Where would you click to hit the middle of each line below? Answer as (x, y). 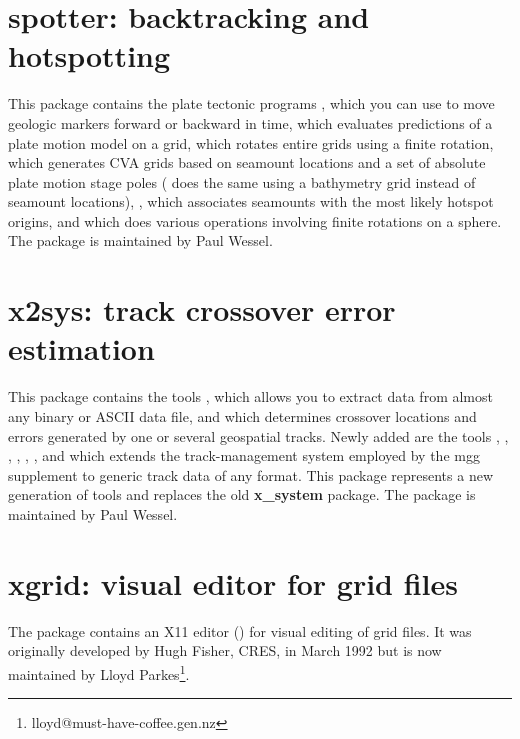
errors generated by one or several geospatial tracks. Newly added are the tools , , (258, 435)
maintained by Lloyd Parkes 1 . (99, 672)
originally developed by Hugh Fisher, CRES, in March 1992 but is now (225, 650)
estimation (81, 348)
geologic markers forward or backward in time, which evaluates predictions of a (250, 122)
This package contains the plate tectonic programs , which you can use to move (251, 103)
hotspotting (89, 55)
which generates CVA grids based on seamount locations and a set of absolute (247, 162)
